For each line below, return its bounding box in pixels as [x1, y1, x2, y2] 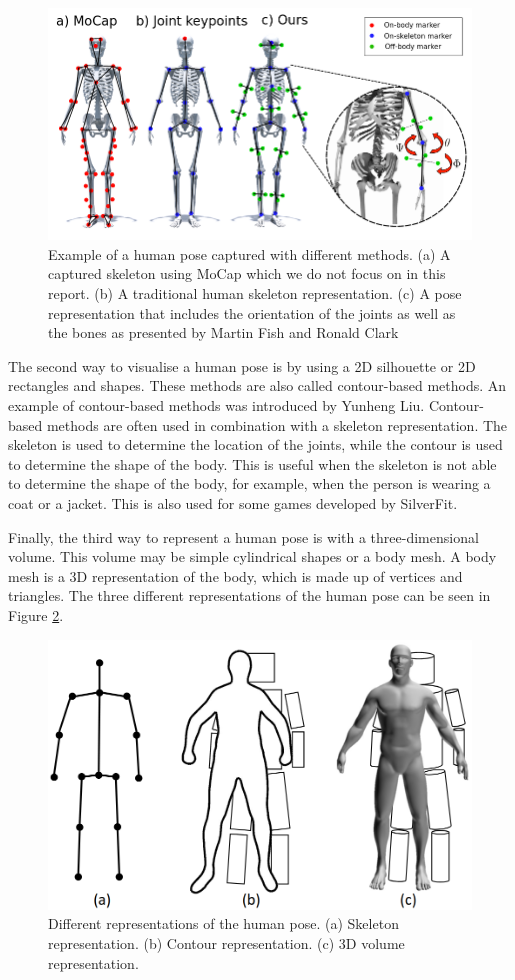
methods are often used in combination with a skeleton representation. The [46, 414, 508, 435]
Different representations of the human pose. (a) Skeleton [48, 913, 399, 934]
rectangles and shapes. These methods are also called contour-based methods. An [8, 375, 507, 396]
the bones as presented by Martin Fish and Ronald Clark [48, 322, 399, 343]
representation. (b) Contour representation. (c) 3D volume [48, 933, 405, 954]
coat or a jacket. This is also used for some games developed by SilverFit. [8, 492, 458, 513]
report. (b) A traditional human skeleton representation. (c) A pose [48, 283, 462, 303]
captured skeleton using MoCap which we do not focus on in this [48, 263, 446, 284]
